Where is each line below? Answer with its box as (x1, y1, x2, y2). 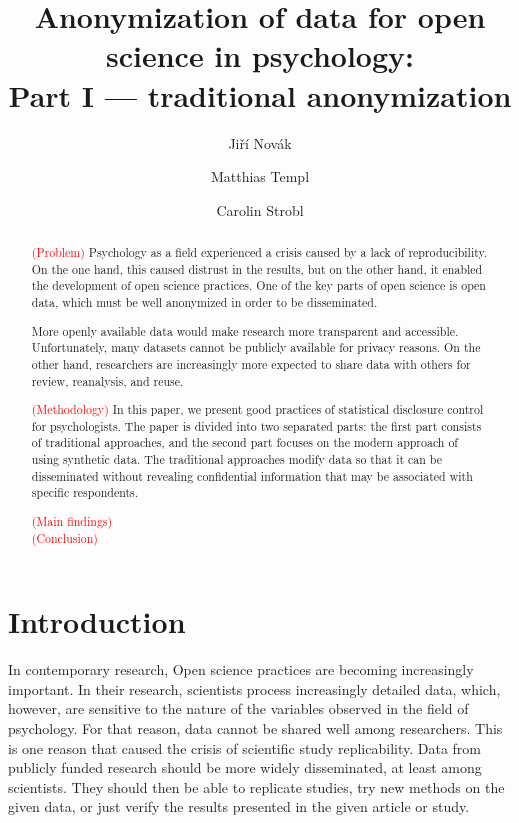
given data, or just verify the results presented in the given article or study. (8, 796, 470, 817)
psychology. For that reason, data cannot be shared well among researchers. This (8, 717, 503, 738)
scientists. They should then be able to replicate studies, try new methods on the (8, 776, 505, 797)
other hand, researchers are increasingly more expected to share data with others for (31, 355, 471, 372)
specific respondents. (31, 484, 139, 501)
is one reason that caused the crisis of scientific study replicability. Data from (8, 737, 481, 758)
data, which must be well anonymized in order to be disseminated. (31, 294, 378, 311)
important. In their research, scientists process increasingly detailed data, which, (8, 678, 501, 699)
